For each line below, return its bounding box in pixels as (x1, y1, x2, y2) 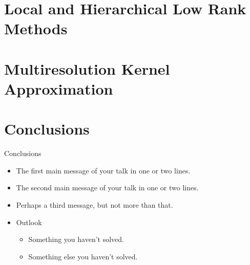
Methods (4, 18, 68, 39)
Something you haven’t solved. (28, 234, 124, 245)
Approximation (4, 78, 113, 99)
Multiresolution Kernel (4, 58, 170, 79)
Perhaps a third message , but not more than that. (16, 200, 173, 210)
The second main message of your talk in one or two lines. (16, 182, 199, 193)
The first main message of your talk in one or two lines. (16, 165, 191, 175)
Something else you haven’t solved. (28, 251, 138, 261)
